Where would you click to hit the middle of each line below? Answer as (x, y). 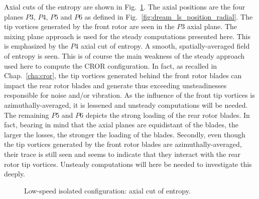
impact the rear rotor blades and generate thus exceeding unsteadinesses (115, 85)
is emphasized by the (36, 46)
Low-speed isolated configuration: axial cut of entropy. (107, 190)
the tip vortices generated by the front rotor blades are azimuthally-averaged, (123, 144)
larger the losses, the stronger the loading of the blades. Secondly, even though (125, 134)
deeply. (15, 174)
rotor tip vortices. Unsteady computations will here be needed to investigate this (128, 164)
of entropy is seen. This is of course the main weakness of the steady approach (124, 55)
